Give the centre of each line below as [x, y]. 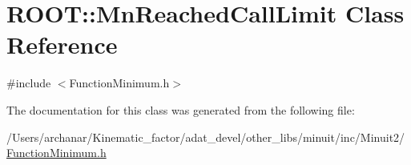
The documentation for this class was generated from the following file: [181, 109]
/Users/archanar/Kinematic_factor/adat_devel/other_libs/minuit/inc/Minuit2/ [206, 137]
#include [29, 83]
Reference [62, 44]
